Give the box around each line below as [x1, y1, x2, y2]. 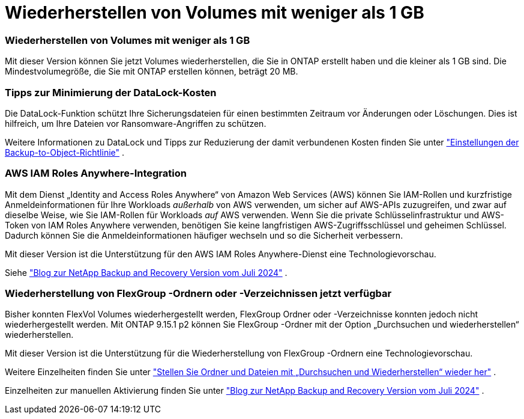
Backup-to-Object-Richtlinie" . [5, 147, 125, 158]
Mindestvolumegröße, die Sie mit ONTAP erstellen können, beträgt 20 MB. [5, 66, 298, 77]
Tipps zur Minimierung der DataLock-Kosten [5, 86, 217, 99]
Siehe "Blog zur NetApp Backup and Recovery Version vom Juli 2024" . [5, 267, 288, 278]
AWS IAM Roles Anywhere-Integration [5, 167, 187, 180]
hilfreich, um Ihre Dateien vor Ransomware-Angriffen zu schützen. [5, 118, 267, 129]
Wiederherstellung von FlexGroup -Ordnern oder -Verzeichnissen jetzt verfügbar [5, 287, 392, 299]
